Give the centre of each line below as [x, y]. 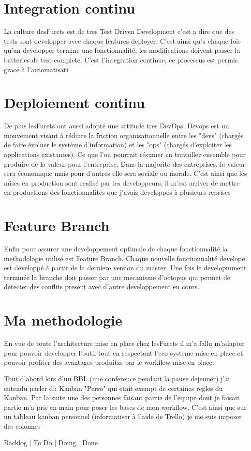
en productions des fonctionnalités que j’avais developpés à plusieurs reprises [117, 192]
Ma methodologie [63, 320]
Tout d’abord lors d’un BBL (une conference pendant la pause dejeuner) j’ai [117, 378]
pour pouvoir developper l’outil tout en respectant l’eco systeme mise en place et [124, 352]
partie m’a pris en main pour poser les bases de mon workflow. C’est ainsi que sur [125, 407]
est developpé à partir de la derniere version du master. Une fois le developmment [125, 268]
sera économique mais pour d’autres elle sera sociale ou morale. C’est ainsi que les [125, 173]
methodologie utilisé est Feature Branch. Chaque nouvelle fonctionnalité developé [125, 258]
